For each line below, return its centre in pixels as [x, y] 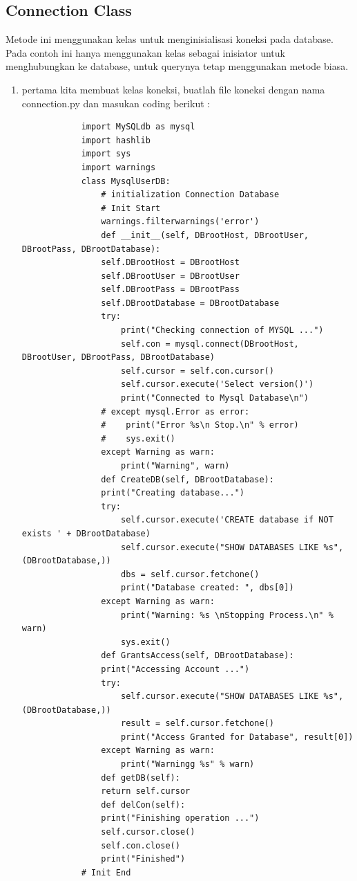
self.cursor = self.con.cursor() [197, 371]
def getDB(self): [141, 778]
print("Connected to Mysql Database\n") [215, 398]
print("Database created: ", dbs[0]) [207, 588]
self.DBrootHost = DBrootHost [170, 263]
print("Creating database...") [173, 493]
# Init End [106, 872]
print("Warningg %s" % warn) [187, 764]
